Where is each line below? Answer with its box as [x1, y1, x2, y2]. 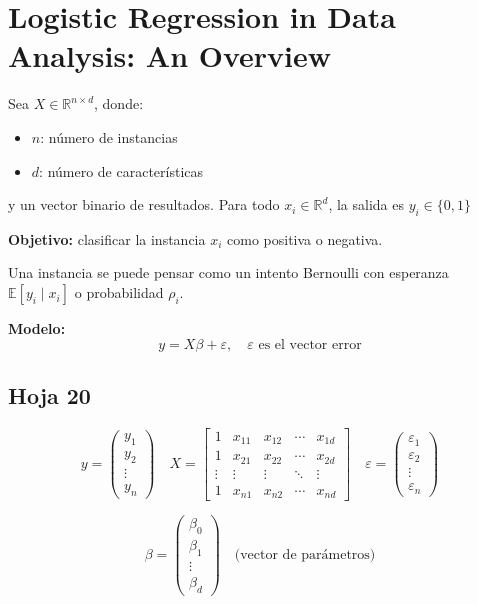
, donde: [94, 93, 144, 114]
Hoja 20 [8, 380, 91, 411]
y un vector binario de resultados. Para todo [8, 194, 280, 215]
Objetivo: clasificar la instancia [8, 228, 206, 249]
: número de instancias [40, 126, 178, 147]
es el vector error [258, 337, 362, 352]
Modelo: [8, 318, 66, 339]
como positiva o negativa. [227, 228, 383, 249]
